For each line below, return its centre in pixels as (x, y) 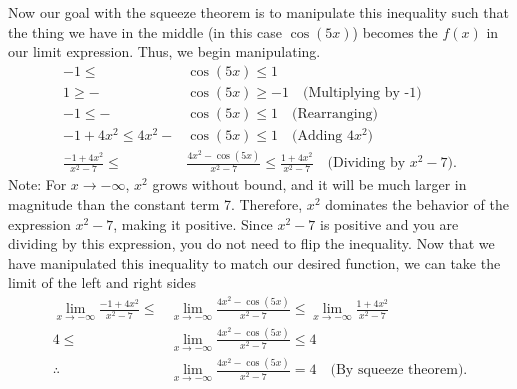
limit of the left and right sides (102, 282)
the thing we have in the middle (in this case (145, 31)
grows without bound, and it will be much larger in (309, 184)
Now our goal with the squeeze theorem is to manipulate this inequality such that (258, 12)
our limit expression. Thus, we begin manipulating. (164, 51)
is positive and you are (389, 223)
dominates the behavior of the (417, 204)
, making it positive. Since (193, 223)
